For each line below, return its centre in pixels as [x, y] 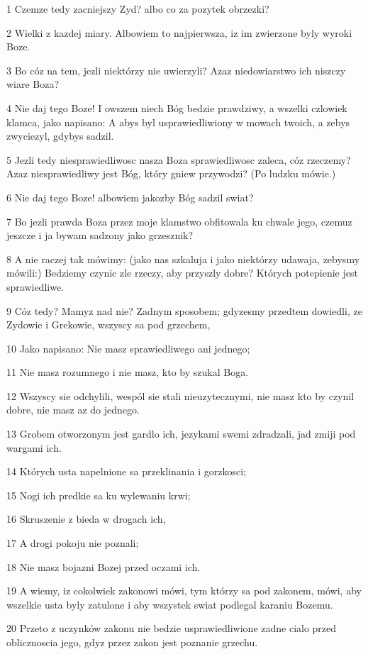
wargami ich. [34, 447]
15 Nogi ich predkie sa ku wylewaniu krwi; [99, 495]
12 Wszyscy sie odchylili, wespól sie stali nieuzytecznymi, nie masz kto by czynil [180, 395]
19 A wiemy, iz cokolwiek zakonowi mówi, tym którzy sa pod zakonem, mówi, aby [184, 591]
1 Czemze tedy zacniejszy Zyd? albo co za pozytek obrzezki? [138, 9]
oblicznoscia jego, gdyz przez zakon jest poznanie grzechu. [132, 642]
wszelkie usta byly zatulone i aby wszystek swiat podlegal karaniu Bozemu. [170, 604]
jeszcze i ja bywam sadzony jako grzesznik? [100, 235]
